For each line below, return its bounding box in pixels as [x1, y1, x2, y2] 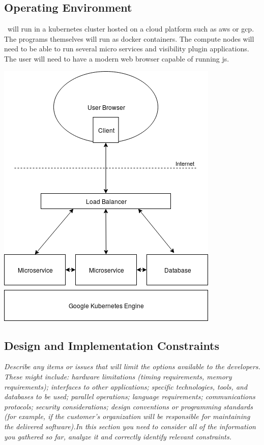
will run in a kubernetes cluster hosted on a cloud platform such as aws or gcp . [7, 23, 254, 34]
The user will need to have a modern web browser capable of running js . [4, 53, 229, 64]
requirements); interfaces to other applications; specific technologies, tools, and [4, 381, 248, 392]
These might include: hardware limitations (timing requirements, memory [4, 371, 232, 381]
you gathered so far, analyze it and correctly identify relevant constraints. [4, 431, 231, 441]
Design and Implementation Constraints [4, 337, 220, 353]
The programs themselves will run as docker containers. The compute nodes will [4, 33, 254, 44]
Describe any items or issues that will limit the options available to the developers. [4, 361, 260, 372]
